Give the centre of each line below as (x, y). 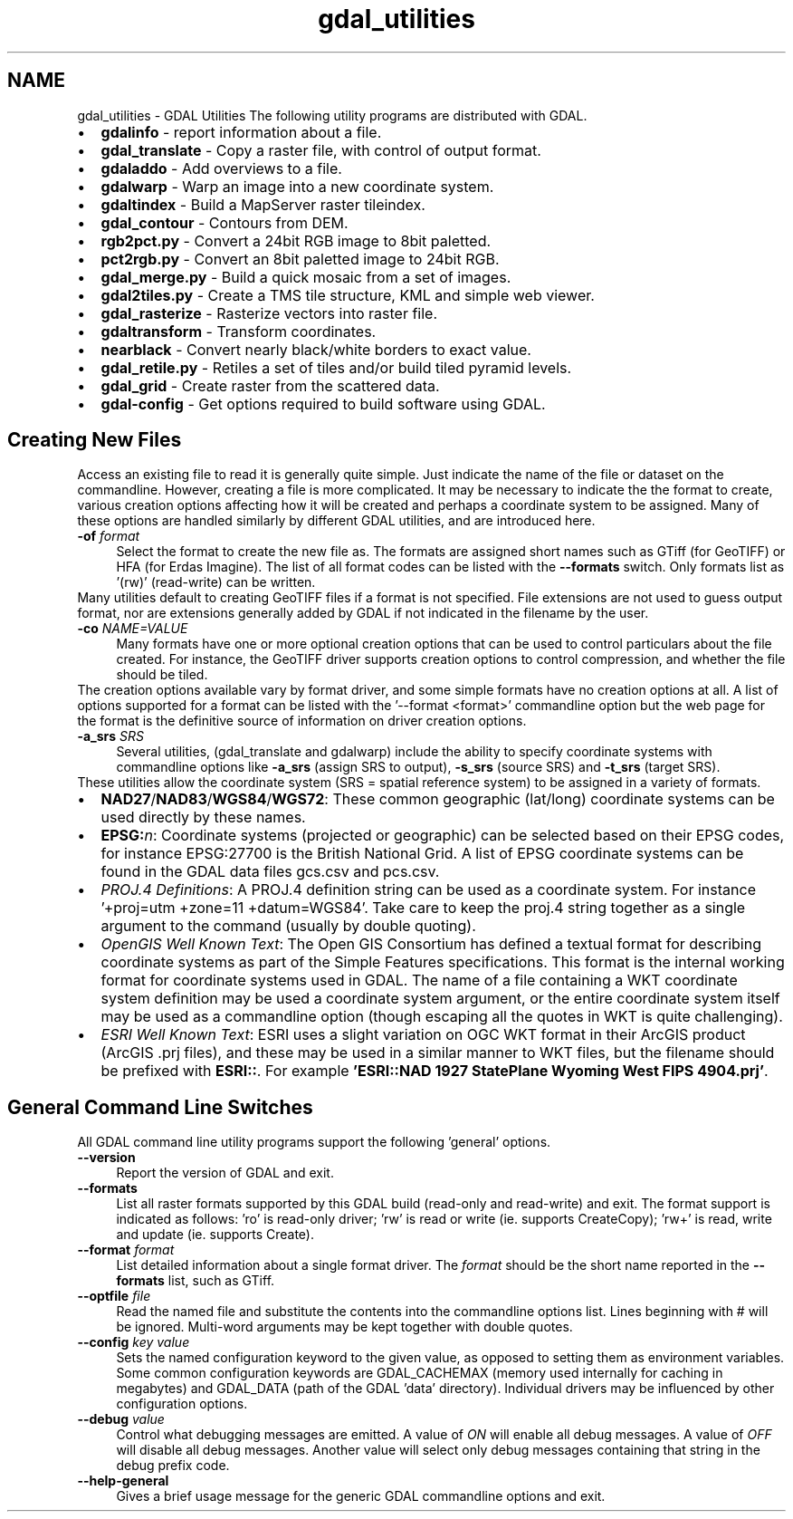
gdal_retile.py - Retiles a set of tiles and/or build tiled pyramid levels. (336, 367)
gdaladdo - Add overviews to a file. (221, 168)
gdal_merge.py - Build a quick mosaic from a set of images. (306, 277)
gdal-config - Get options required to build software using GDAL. (323, 404)
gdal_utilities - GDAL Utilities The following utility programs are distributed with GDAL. (332, 115)
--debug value (121, 1419)
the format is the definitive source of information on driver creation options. (302, 721)
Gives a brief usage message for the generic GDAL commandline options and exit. (361, 1496)
